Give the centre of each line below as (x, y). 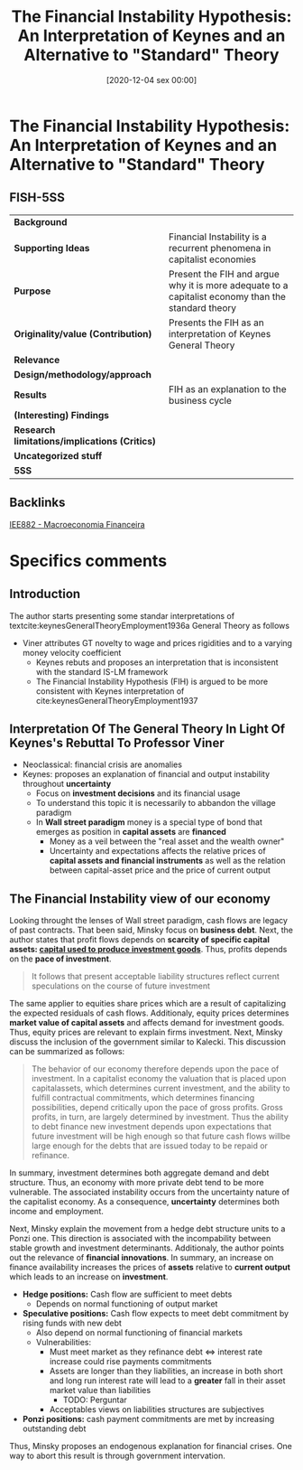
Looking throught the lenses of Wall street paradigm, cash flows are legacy (149, 921)
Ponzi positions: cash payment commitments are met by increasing (148, 1419)
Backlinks (37, 503)
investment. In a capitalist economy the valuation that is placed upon (159, 1079)
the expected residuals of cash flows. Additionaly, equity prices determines (149, 1013)
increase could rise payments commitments (130, 1362)
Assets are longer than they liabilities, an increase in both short (166, 1372)
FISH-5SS (37, 197)
